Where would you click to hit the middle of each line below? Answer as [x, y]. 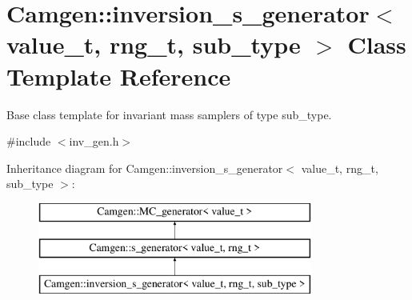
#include [29, 141]
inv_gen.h [94, 141]
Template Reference [119, 76]
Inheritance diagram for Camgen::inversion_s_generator [145, 168]
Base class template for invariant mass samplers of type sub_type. [169, 114]
